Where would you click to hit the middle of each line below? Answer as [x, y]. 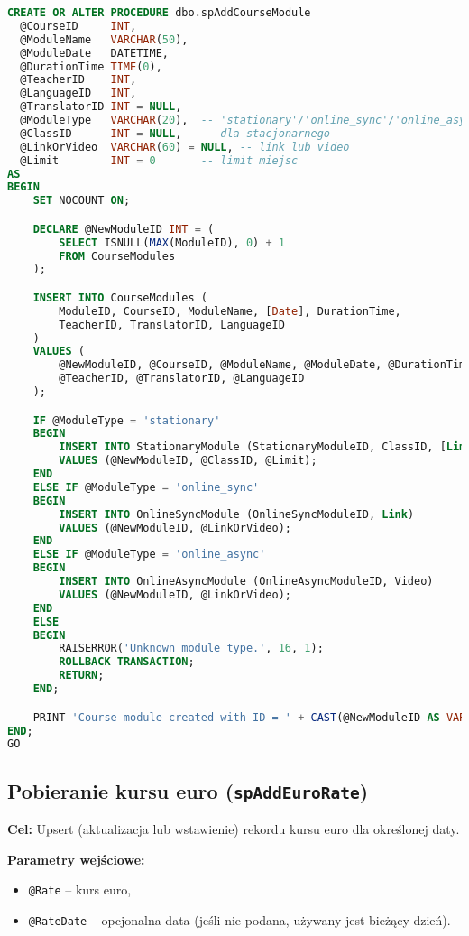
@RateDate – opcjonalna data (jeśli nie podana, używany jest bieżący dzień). [239, 919]
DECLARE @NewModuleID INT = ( [124, 229]
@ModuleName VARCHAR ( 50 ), [104, 39]
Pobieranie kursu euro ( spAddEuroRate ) [188, 790]
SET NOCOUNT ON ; [82, 201]
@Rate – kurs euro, [80, 890]
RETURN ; [82, 676]
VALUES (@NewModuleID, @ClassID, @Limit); [188, 461]
